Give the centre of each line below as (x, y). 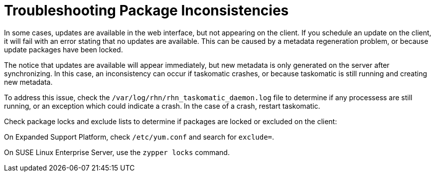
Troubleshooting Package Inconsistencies (146, 10)
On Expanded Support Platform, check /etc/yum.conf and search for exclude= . (139, 137)
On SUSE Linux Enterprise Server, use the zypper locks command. (117, 152)
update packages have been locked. (64, 49)
